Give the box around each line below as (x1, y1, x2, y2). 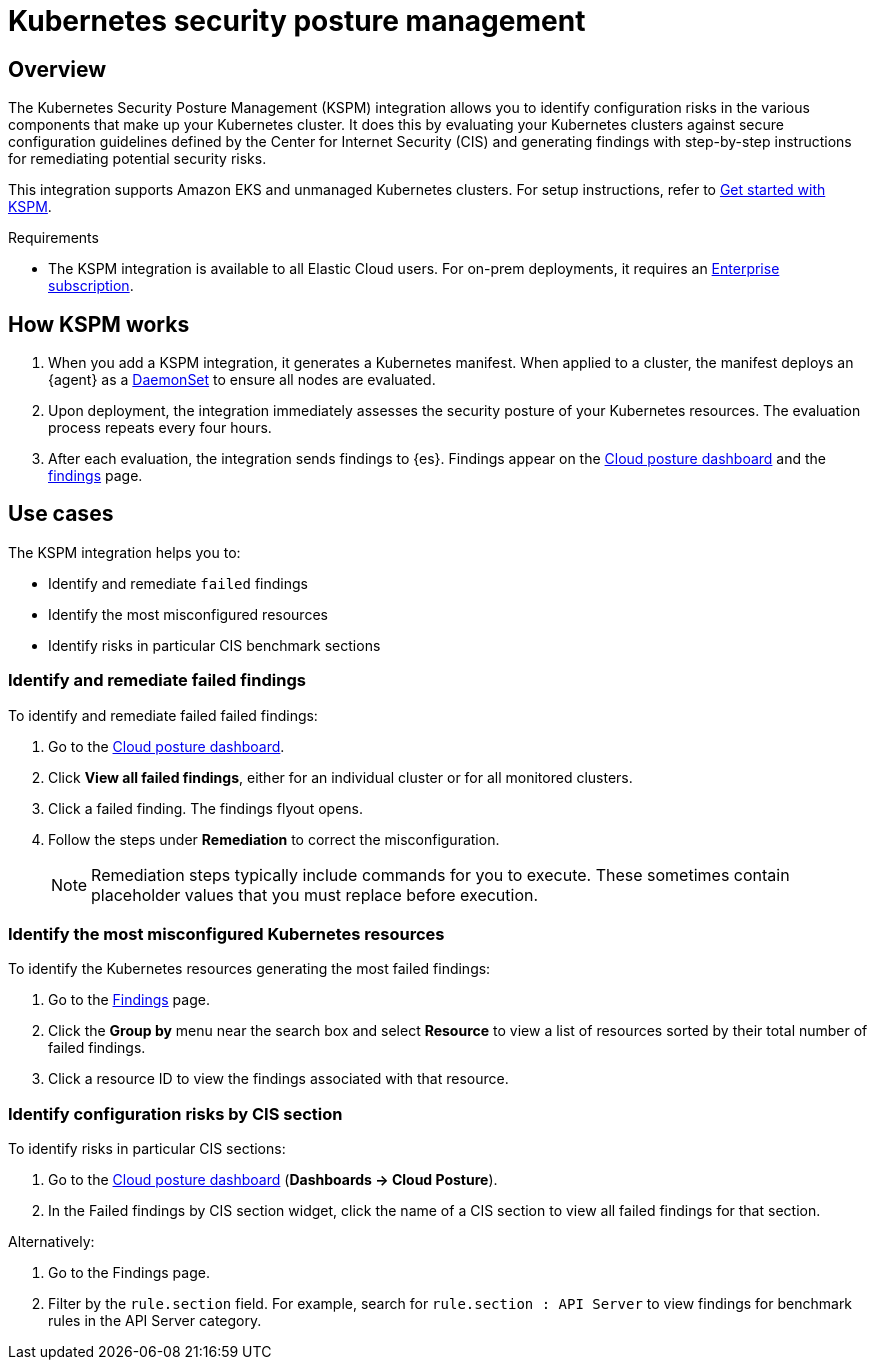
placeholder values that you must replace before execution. (91, 884, 539, 905)
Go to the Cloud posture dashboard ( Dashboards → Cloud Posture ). (48, 1171, 498, 1189)
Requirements (8, 229, 99, 247)
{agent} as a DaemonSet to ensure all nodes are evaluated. (48, 371, 436, 389)
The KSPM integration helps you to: (8, 543, 241, 561)
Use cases (8, 501, 114, 527)
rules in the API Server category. (48, 1312, 262, 1330)
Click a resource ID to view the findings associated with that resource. (48, 1070, 509, 1088)
